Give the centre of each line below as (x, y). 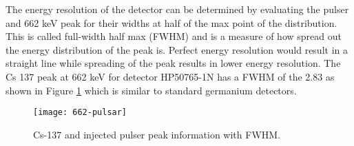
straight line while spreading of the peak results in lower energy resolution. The (173, 63)
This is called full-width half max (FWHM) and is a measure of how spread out (174, 36)
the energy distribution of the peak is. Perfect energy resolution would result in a (177, 49)
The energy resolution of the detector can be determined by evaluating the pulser (177, 9)
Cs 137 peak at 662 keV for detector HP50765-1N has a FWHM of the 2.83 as (170, 76)
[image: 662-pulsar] (80, 113)
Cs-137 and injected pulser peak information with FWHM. (157, 134)
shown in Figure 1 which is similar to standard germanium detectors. (151, 90)
